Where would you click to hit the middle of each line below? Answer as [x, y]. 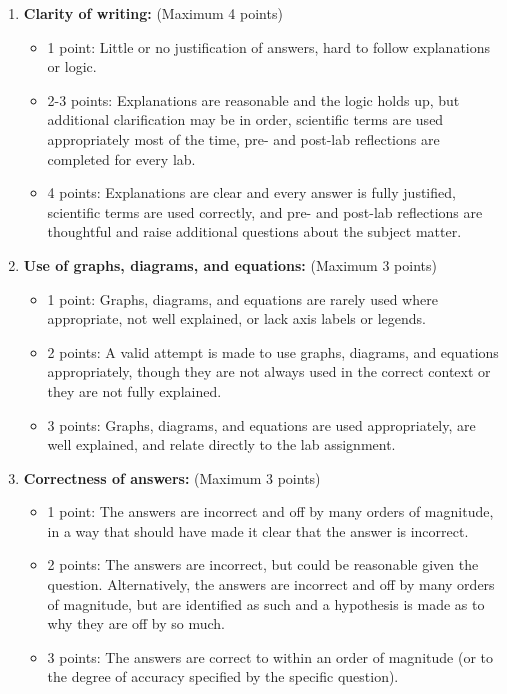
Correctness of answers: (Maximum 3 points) [172, 477]
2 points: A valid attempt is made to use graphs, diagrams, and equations [273, 351]
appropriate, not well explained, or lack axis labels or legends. [236, 318]
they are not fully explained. [134, 390]
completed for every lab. [121, 158]
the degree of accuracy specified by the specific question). [223, 676]
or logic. [72, 66]
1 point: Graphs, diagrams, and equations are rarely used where [242, 298]
